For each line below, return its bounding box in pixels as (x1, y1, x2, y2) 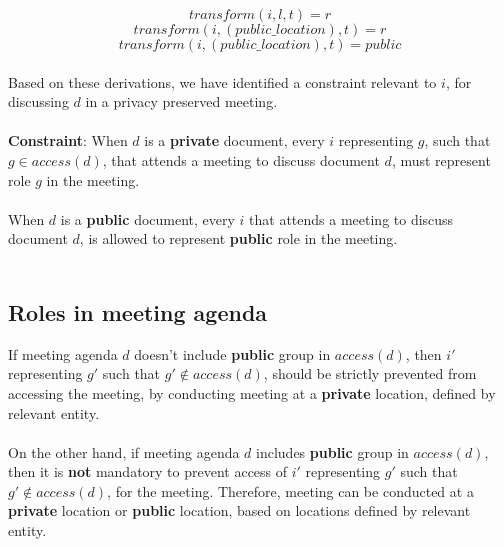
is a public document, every (60, 208, 235, 229)
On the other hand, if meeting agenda (8, 441, 240, 462)
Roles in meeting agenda (8, 296, 268, 327)
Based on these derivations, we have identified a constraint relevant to (8, 71, 437, 92)
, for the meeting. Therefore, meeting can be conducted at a (107, 480, 474, 501)
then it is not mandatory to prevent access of (8, 461, 288, 482)
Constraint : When (8, 130, 128, 151)
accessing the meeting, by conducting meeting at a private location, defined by (8, 382, 496, 403)
